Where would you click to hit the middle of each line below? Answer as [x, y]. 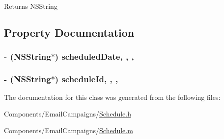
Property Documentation [69, 32]
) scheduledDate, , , [94, 57]
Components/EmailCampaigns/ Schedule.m [69, 130]
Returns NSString [31, 6]
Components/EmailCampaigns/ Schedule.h [68, 114]
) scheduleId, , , [86, 79]
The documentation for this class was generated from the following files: [112, 97]
